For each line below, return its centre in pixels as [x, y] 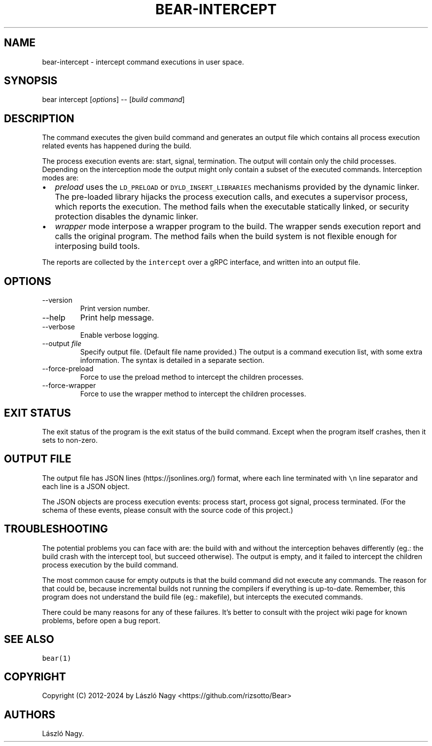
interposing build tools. [97, 246]
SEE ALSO [29, 639]
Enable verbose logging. [120, 335]
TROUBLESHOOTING [56, 529]
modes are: [60, 178]
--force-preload [68, 369]
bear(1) [57, 658]
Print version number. [115, 309]
